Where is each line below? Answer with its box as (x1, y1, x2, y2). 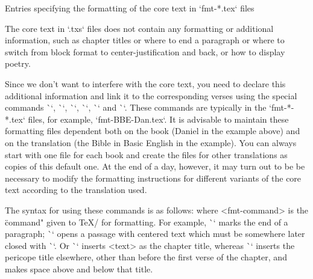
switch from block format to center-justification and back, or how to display (5, 45, 285, 58)
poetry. (5, 57, 31, 70)
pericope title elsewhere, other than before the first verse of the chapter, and (5, 251, 287, 263)
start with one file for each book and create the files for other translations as (5, 148, 288, 161)
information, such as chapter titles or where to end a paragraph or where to (5, 34, 285, 46)
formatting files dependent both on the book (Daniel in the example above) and (5, 124, 300, 137)
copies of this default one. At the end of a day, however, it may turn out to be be (5, 160, 305, 173)
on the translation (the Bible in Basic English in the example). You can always (5, 136, 297, 149)
